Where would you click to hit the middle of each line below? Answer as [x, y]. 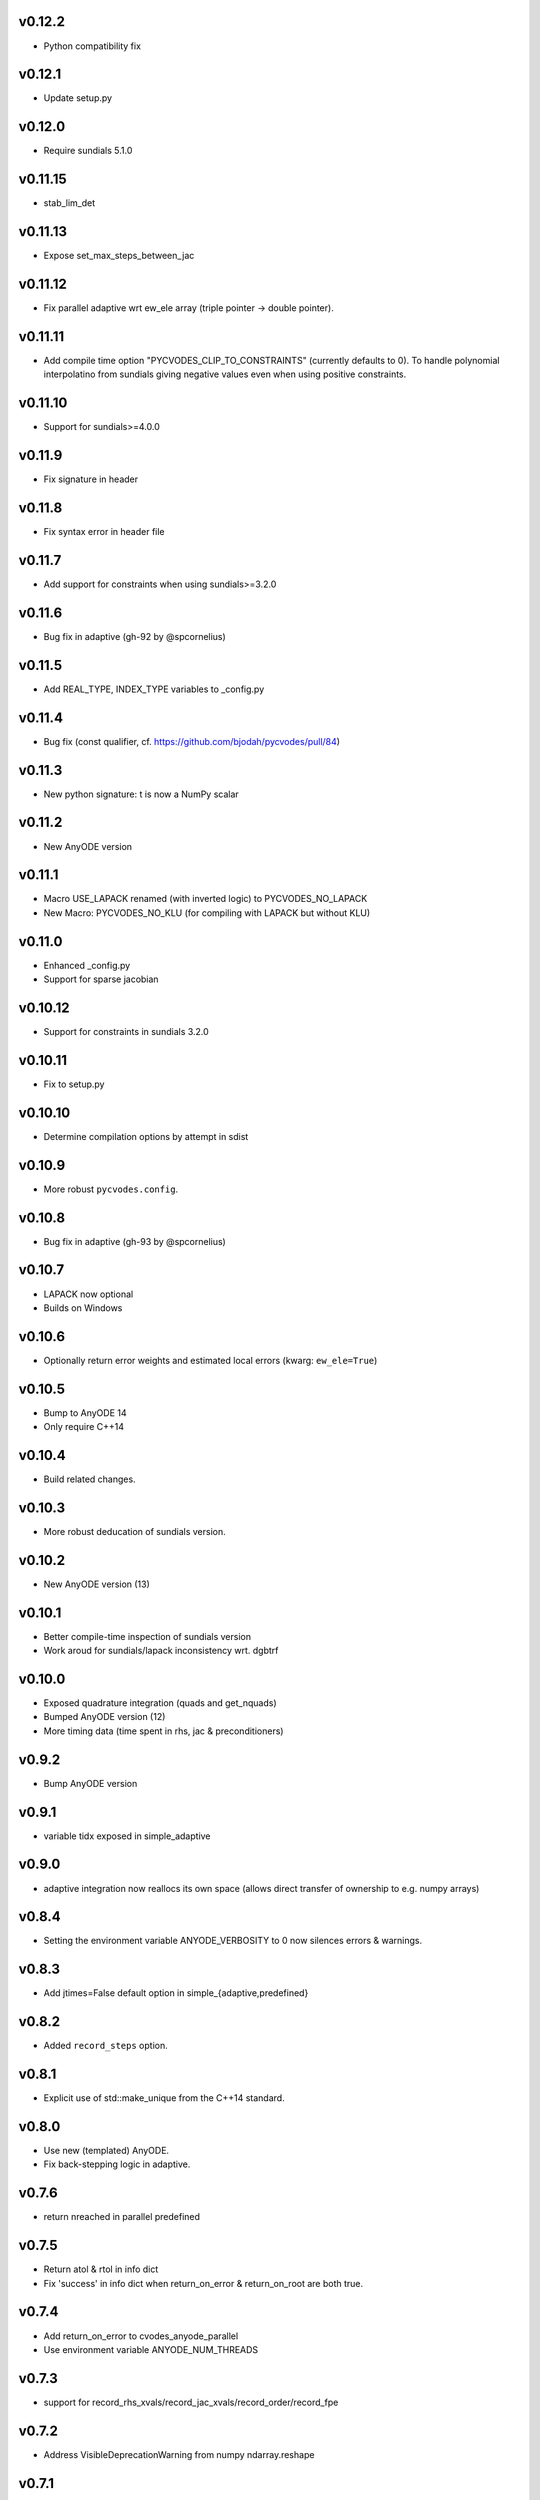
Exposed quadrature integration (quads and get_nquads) [160, 1703]
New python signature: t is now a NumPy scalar [141, 794]
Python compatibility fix [92, 46]
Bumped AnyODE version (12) [104, 1717]
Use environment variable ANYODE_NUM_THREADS [151, 2349]
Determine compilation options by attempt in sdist [146, 1136]
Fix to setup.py [74, 1084]
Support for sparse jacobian [101, 979]
